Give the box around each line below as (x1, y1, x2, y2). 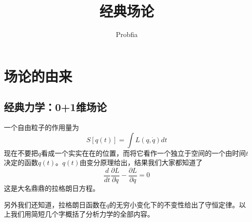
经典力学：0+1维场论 (4, 99, 107, 114)
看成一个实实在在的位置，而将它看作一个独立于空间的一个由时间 (41, 148, 246, 158)
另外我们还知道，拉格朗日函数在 (4, 199, 106, 209)
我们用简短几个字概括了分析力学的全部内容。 (10, 209, 154, 219)
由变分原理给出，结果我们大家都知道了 (79, 157, 203, 167)
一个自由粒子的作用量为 (4, 122, 79, 132)
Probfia (116, 29, 138, 39)
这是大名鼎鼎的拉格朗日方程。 (4, 183, 99, 193)
